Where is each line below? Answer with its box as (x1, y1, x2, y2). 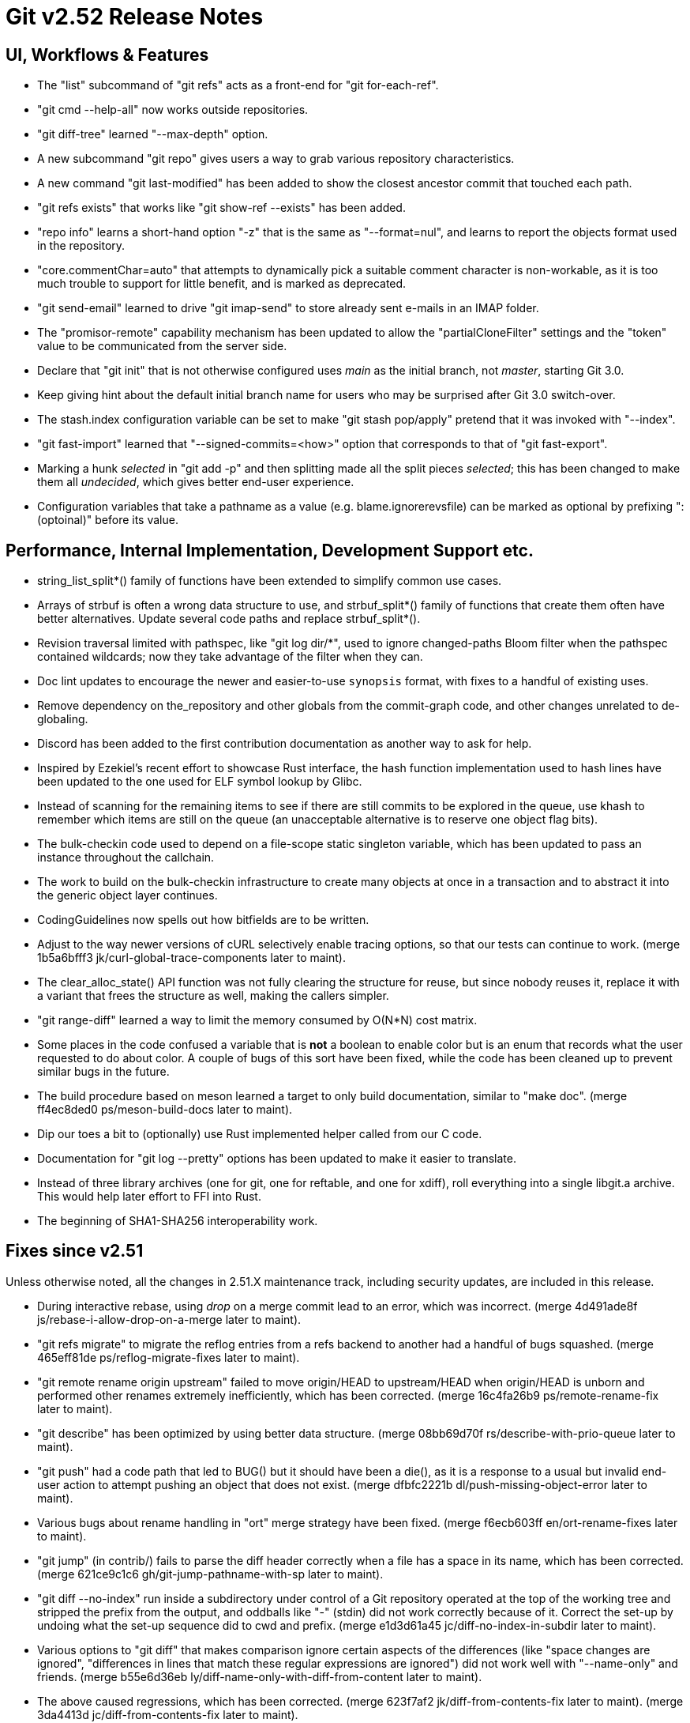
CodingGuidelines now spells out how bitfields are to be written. (37, 913, 369, 927)
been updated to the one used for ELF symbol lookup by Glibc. (37, 775, 362, 789)
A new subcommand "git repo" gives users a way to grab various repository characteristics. (37, 152, 515, 166)
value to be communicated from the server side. (37, 339, 287, 353)
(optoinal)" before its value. (37, 513, 178, 527)
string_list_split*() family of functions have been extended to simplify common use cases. (37, 574, 502, 588)
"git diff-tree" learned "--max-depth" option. (37, 127, 268, 141)
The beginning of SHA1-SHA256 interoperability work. (37, 1214, 318, 1228)
